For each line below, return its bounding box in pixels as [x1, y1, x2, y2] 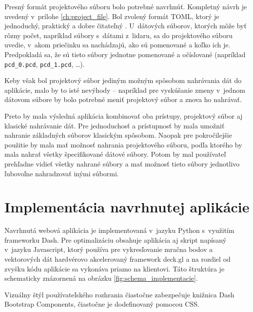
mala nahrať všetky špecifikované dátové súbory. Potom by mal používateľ [4, 149, 226, 159]
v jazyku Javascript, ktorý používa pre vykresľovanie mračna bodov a [4, 244, 213, 254]
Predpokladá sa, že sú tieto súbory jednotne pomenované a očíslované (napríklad [4, 49, 246, 59]
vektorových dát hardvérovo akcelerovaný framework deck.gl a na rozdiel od [4, 254, 231, 264]
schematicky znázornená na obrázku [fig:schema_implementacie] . [4, 273, 198, 283]
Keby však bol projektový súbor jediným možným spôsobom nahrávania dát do [4, 75, 242, 85]
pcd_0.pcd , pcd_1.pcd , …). [4, 59, 85, 69]
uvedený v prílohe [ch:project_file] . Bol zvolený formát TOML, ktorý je [4, 11, 219, 21]
